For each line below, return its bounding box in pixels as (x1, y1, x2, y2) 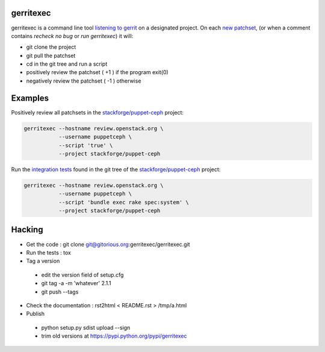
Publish (26, 310, 45, 318)
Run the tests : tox (26, 249, 72, 256)
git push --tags (41, 288, 79, 295)
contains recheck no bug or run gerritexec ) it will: (11, 32, 134, 39)
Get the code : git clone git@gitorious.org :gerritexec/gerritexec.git (26, 240, 190, 248)
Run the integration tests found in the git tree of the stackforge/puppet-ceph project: (11, 166, 221, 173)
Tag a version (26, 257, 60, 265)
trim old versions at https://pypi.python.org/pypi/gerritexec (41, 332, 187, 340)
